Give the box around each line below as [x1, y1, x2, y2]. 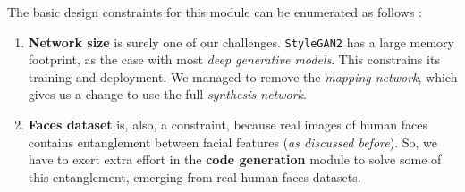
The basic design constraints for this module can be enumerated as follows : [7, 3, 422, 21]
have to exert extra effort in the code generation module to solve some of [28, 150, 442, 169]
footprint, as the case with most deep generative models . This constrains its [28, 50, 440, 69]
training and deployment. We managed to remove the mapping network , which [28, 67, 458, 86]
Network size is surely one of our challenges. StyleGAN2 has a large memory [28, 32, 454, 51]
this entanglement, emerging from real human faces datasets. [28, 167, 361, 186]
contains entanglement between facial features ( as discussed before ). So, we [28, 132, 437, 151]
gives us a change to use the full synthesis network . [28, 85, 307, 104]
